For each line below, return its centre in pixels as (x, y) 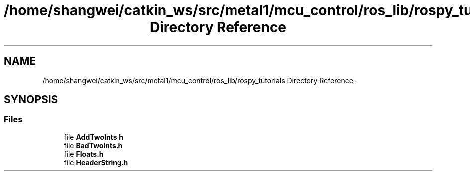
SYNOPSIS (31, 100)
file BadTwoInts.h (93, 145)
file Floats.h (84, 154)
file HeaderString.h (96, 162)
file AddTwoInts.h (94, 137)
